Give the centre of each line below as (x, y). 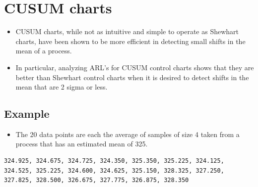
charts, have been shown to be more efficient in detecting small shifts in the (130, 41)
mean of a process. (44, 51)
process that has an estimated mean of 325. (82, 144)
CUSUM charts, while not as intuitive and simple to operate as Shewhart (127, 31)
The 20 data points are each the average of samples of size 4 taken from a (128, 134)
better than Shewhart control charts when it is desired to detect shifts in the (132, 77)
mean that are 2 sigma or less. (62, 87)
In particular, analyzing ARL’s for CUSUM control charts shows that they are (135, 67)
